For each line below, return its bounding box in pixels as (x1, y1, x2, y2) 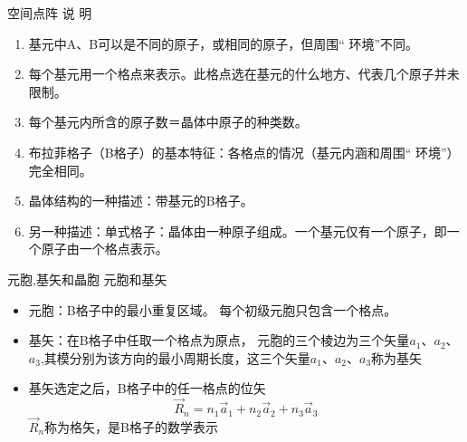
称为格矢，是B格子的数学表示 (44, 417, 219, 436)
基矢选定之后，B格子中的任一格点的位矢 (28, 379, 266, 398)
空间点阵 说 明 (7, 4, 92, 22)
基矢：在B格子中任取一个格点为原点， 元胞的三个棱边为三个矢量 (28, 331, 410, 350)
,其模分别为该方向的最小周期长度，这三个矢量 (40, 348, 310, 367)
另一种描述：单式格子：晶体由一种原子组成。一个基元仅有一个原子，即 (28, 221, 447, 240)
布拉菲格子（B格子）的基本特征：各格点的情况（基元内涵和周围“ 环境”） (28, 142, 460, 161)
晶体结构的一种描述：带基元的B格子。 (28, 191, 253, 210)
